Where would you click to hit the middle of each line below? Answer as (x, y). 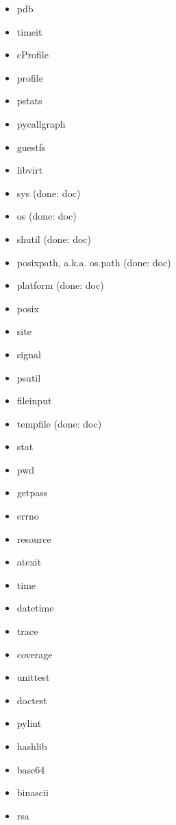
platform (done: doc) (60, 285)
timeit (29, 31)
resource (34, 538)
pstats (29, 101)
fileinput (34, 400)
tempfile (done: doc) (59, 423)
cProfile (33, 55)
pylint (29, 723)
